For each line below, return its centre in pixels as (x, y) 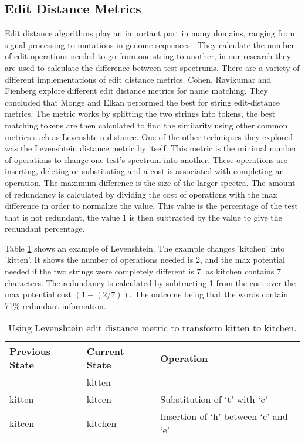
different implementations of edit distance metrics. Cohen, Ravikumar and (138, 79)
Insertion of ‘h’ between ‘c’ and (224, 416)
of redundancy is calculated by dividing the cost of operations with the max (141, 194)
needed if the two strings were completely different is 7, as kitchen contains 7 (143, 271)
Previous (30, 351)
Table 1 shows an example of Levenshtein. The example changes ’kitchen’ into (145, 248)
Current (105, 351)
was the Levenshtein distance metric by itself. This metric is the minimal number (151, 148)
